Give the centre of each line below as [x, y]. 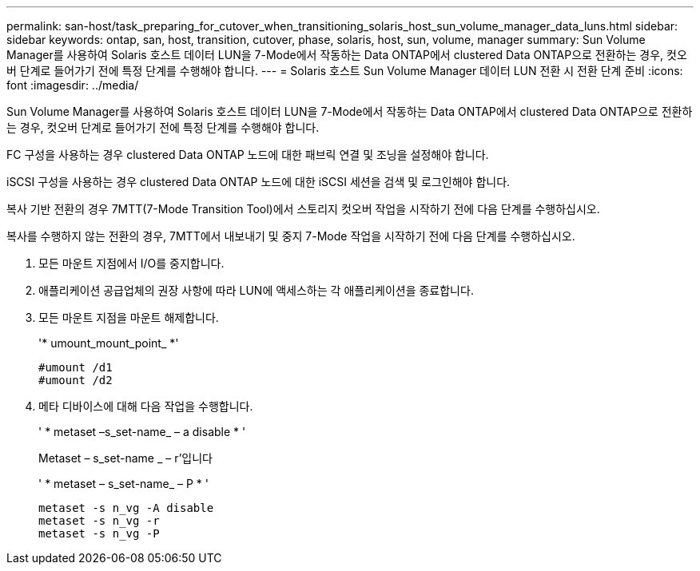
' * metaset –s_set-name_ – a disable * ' [142, 432]
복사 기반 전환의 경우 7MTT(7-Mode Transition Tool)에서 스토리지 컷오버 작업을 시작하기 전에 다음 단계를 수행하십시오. [303, 209]
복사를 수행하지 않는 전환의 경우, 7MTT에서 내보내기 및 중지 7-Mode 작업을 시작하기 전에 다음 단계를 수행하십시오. [291, 236]
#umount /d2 [76, 380]
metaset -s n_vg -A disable [126, 508]
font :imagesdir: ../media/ [73, 85]
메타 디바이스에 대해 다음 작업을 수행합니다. [146, 406]
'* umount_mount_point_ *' [109, 343]
